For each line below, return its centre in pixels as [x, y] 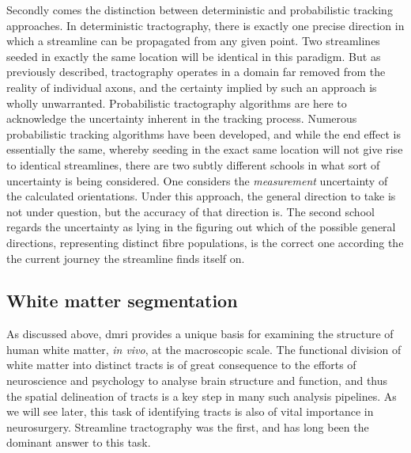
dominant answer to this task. [79, 442]
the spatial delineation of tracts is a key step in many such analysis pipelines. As [202, 396]
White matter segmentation [122, 301]
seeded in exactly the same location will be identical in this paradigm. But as [194, 56]
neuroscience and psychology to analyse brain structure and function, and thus [197, 381]
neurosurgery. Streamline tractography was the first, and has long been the [188, 426]
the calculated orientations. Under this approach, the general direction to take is [201, 196]
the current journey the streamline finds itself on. [126, 258]
